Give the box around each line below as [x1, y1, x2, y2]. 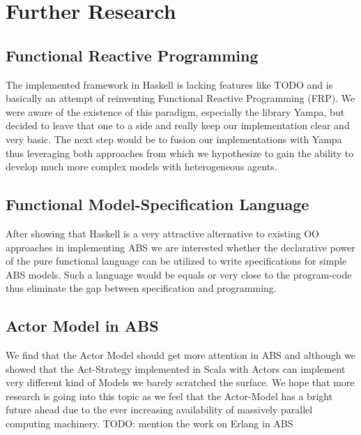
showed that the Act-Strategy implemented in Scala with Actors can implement [6, 361, 346, 376]
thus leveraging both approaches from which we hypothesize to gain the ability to [6, 145, 354, 160]
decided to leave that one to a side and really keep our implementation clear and [6, 118, 350, 133]
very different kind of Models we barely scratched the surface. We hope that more [6, 375, 355, 390]
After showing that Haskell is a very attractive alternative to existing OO [6, 226, 320, 240]
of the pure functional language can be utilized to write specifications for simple [6, 253, 347, 268]
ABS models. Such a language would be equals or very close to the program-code [6, 267, 352, 281]
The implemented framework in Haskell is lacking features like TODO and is [6, 77, 333, 91]
